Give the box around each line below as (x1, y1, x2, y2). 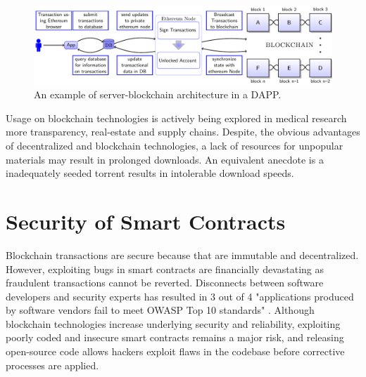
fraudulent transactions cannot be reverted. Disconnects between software (6, 275, 324, 290)
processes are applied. (6, 357, 99, 372)
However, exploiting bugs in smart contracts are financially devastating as (6, 261, 324, 276)
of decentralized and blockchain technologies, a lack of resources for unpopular (6, 138, 343, 152)
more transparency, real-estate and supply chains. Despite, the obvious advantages (6, 124, 360, 139)
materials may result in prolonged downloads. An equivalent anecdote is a (6, 152, 324, 166)
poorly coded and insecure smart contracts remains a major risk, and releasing (6, 330, 344, 345)
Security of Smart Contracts (6, 206, 286, 235)
